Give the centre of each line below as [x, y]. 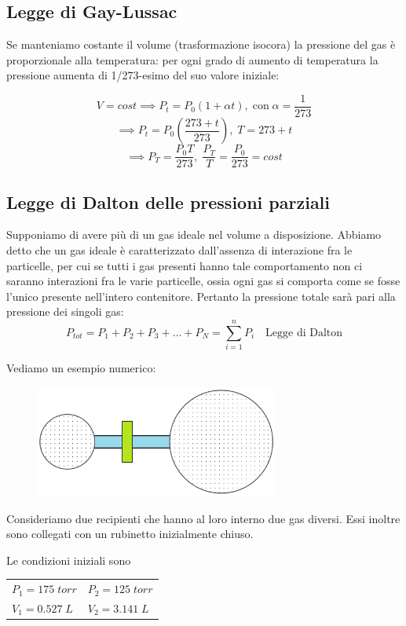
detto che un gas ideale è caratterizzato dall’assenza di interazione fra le [179, 249]
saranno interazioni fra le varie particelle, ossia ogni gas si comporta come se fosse [203, 281]
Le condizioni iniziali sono [69, 560]
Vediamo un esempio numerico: [81, 368]
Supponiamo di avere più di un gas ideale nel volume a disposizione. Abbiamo [194, 234]
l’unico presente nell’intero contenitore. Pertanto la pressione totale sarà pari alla [201, 296]
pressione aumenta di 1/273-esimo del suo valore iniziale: [143, 75]
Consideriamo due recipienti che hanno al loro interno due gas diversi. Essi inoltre [203, 518]
